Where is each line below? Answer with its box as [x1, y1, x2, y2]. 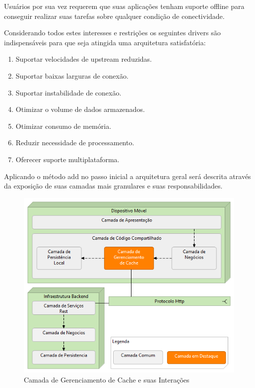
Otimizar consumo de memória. [15, 120, 112, 131]
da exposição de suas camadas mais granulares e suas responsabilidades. [4, 181, 223, 191]
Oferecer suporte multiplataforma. [15, 154, 120, 164]
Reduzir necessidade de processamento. [15, 137, 134, 148]
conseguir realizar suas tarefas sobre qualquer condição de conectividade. [4, 10, 225, 21]
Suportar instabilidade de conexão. [15, 87, 122, 97]
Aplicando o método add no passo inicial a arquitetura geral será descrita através [4, 171, 251, 181]
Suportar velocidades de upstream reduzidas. [15, 54, 152, 64]
